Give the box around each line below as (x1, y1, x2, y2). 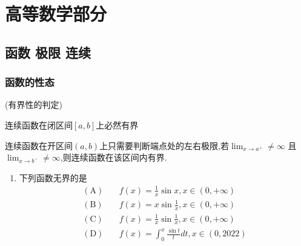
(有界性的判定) (5, 98, 62, 111)
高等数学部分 (5, 1, 107, 26)
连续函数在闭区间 (5, 118, 73, 131)
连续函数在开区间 (5, 139, 73, 151)
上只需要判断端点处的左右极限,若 (99, 139, 230, 151)
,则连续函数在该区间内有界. (60, 151, 167, 164)
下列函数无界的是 (19, 171, 87, 184)
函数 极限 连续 (5, 42, 91, 61)
